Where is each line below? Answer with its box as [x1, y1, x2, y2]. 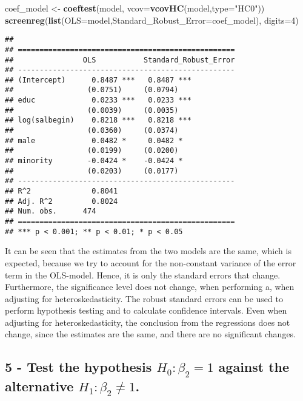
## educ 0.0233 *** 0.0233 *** [5, 96, 191, 105]
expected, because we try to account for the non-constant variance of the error [5, 256, 296, 269]
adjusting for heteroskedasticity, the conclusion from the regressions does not [5, 315, 290, 328]
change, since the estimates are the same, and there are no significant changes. [5, 328, 296, 340]
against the [218, 357, 290, 376]
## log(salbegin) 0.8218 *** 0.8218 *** [5, 116, 191, 125]
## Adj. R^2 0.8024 [5, 197, 118, 206]
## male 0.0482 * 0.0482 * [5, 136, 183, 145]
